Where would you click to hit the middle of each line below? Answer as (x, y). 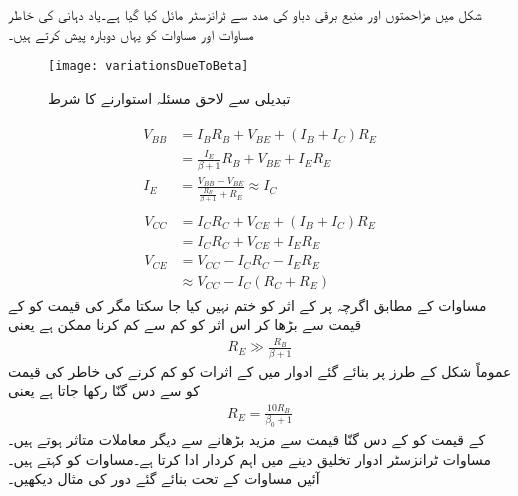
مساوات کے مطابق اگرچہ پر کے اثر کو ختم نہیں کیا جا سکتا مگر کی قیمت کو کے (247, 304)
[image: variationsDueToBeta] (148, 66)
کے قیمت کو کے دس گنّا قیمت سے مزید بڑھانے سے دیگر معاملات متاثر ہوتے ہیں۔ (247, 439)
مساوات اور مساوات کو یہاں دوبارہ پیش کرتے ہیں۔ (131, 33)
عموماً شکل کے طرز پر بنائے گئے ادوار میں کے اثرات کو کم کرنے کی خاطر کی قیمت (260, 370)
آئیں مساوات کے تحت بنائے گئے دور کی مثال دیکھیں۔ (164, 478)
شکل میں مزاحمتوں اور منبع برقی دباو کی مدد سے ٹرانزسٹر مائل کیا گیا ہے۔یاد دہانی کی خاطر (245, 14)
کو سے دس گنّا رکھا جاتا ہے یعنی (104, 390)
